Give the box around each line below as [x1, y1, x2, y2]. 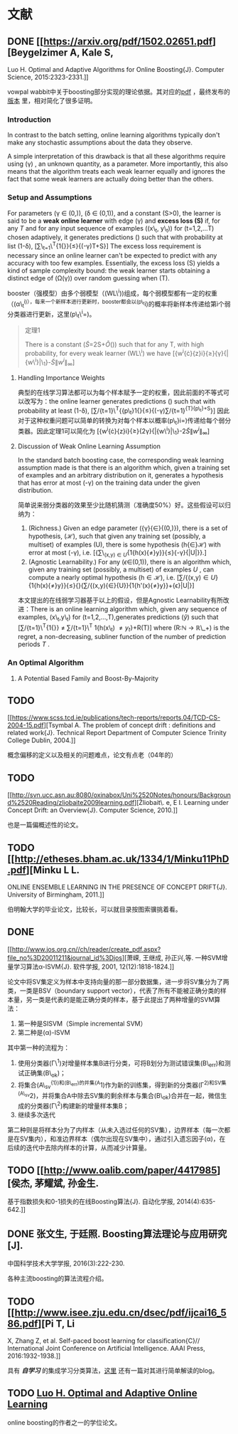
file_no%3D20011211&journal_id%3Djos [7, 953, 123, 961]
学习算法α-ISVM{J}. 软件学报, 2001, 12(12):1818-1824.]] [13, 962, 175, 971]
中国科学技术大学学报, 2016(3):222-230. [7, 1259, 125, 1267]
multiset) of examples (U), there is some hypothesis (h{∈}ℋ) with [28, 540, 222, 549]
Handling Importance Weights [17, 373, 105, 381]
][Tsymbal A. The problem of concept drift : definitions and [43, 721, 216, 729]
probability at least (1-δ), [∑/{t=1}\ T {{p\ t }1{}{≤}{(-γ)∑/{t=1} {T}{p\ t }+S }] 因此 [17, 405, 230, 416]
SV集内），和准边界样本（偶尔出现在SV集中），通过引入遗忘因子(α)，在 [19, 1134, 226, 1143]
